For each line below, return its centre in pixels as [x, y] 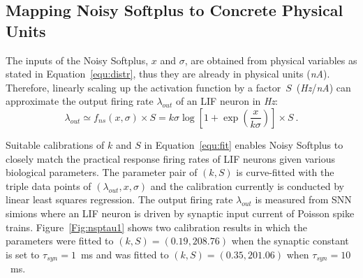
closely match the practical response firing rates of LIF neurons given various [171, 158]
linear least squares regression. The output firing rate [119, 199]
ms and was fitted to [125, 254]
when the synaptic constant [290, 241]
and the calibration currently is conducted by [247, 185]
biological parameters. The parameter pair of [102, 172]
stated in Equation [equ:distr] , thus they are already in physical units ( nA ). [168, 74]
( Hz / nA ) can [324, 87]
